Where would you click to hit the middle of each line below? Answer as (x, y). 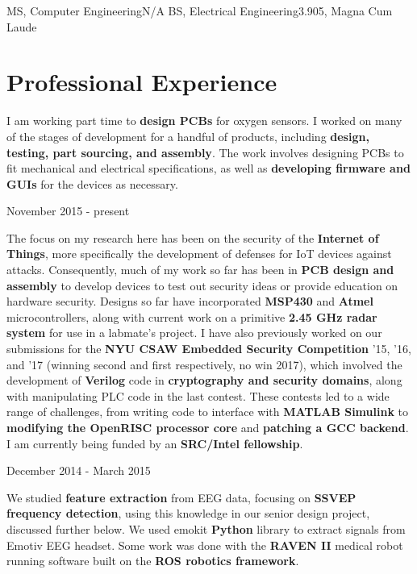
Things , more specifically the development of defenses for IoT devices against (199, 254)
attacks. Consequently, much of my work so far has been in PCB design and (200, 270)
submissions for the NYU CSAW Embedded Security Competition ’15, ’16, (209, 349)
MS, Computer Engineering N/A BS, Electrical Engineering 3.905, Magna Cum (200, 10)
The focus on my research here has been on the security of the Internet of (193, 237)
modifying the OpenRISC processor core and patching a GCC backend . (208, 427)
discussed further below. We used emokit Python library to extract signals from (206, 528)
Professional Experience (142, 82)
